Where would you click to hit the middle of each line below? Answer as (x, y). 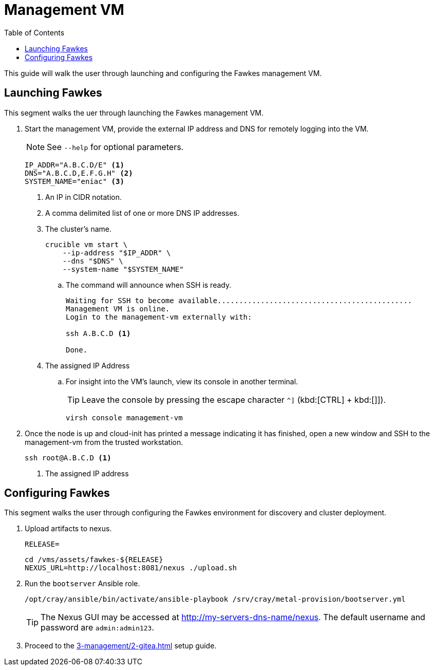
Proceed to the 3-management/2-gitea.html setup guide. (121, 646)
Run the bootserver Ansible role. (82, 584)
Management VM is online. (118, 309)
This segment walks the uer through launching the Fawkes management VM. (134, 113)
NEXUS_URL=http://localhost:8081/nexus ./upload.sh (131, 568)
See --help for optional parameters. (115, 147)
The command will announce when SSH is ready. (149, 285)
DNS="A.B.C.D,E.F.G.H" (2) (79, 173)
